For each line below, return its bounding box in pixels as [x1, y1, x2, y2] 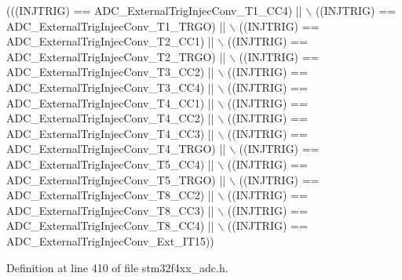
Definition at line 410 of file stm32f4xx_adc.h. [6, 259, 228, 275]
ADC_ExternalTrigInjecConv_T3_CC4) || [6, 78, 214, 95]
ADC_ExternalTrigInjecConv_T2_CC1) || [6, 33, 214, 49]
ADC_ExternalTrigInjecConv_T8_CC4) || [6, 217, 214, 234]
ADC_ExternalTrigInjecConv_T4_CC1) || [6, 94, 214, 111]
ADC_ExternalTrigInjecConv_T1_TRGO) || [6, 17, 226, 34]
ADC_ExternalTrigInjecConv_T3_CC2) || [6, 64, 214, 80]
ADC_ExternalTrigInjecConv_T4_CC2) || [6, 110, 214, 126]
